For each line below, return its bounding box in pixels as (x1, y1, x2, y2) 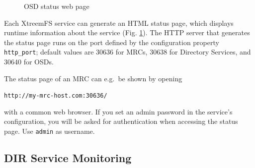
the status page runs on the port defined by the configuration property (4, 37, 219, 47)
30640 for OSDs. (4, 56, 54, 67)
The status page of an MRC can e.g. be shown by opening (4, 73, 182, 83)
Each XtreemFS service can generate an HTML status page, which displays (4, 17, 234, 28)
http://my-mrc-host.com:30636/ (4, 92, 107, 100)
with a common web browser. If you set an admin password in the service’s (4, 106, 233, 116)
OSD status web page (24, 1, 89, 11)
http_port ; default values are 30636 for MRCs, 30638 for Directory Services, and (4, 47, 251, 57)
